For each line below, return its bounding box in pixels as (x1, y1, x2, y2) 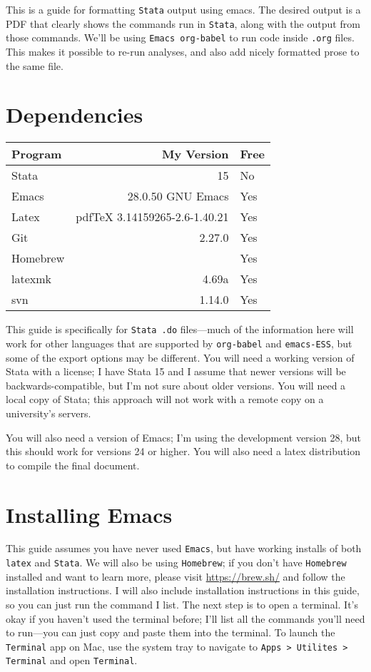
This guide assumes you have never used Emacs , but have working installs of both (6, 541, 362, 556)
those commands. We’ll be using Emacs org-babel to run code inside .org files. (6, 30, 355, 45)
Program (11, 146, 62, 163)
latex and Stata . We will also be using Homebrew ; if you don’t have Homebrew (6, 555, 347, 570)
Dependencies (6, 100, 143, 129)
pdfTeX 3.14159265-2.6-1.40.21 (76, 208, 229, 225)
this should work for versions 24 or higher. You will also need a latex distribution (6, 444, 360, 459)
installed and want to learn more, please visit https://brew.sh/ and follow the (6, 569, 345, 584)
